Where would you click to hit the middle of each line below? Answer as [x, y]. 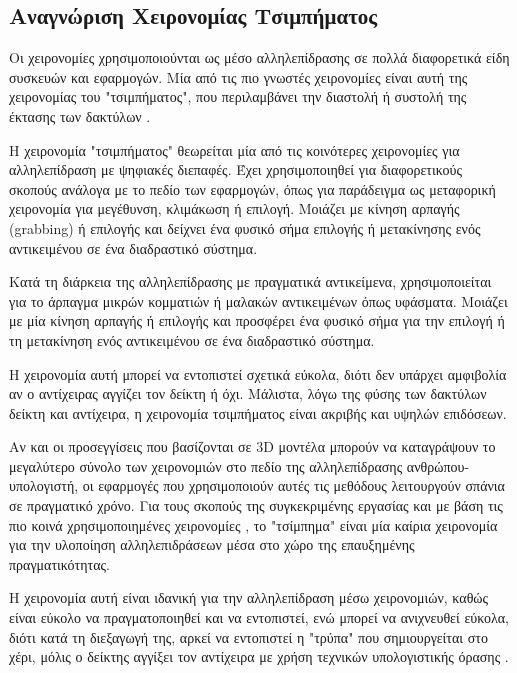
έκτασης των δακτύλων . [80, 115]
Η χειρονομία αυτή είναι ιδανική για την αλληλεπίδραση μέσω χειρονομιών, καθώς [249, 597]
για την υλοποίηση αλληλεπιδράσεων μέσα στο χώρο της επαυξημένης [212, 544]
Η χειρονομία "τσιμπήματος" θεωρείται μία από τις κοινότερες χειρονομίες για [234, 149]
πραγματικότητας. [59, 563]
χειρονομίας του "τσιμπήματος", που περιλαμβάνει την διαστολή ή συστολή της [238, 96]
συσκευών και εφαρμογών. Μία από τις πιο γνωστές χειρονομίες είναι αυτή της [238, 76]
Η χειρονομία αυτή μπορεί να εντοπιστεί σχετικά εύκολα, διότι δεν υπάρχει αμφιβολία [258, 373]
